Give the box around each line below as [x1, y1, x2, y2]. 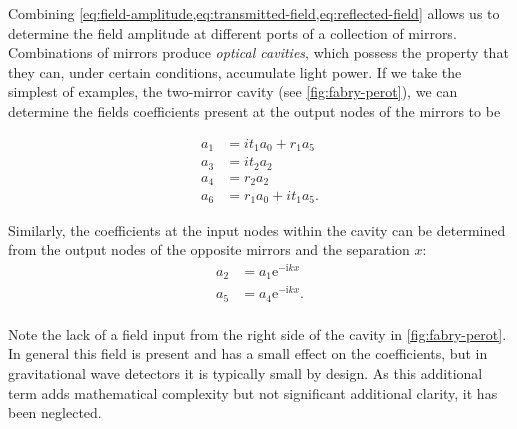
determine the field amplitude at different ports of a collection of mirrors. [8, 22, 457, 43]
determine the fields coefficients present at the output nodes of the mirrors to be [8, 100, 501, 121]
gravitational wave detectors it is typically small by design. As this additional [8, 363, 483, 384]
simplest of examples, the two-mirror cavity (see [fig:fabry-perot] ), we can [8, 81, 458, 102]
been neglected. [8, 402, 102, 423]
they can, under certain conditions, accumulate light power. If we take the [8, 61, 462, 82]
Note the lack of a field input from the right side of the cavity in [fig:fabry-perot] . [8, 323, 507, 344]
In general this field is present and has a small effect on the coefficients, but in [8, 343, 488, 364]
